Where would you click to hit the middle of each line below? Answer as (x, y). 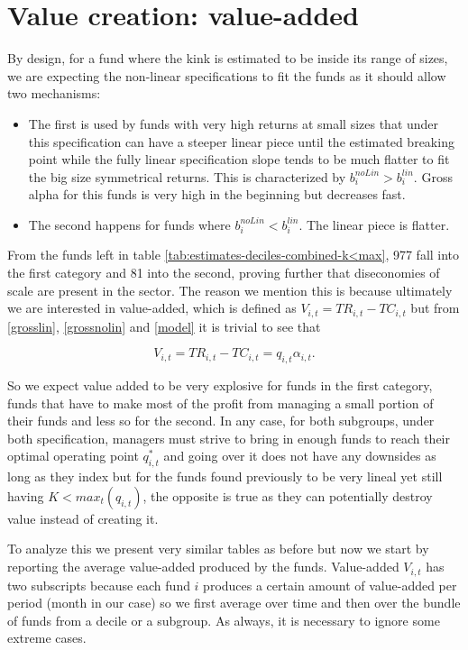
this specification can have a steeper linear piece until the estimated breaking (241, 141)
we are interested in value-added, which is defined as (152, 308)
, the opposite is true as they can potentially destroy (288, 495)
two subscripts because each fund (99, 585)
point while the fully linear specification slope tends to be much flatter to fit (239, 159)
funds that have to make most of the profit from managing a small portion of (220, 403)
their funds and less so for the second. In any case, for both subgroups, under (221, 421)
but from (435, 308)
